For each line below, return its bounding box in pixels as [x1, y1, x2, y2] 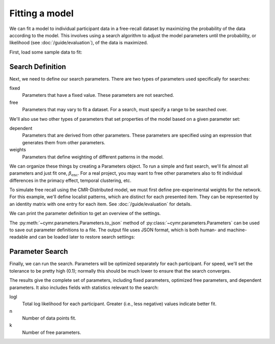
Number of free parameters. [22, 329, 81, 335]
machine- [227, 227, 247, 233]
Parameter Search [9, 247, 68, 256]
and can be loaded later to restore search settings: [29, 234, 135, 240]
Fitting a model [9, 8, 74, 19]
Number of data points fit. [22, 315, 76, 321]
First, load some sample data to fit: [9, 49, 82, 55]
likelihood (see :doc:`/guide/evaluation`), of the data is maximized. [9, 40, 148, 46]
